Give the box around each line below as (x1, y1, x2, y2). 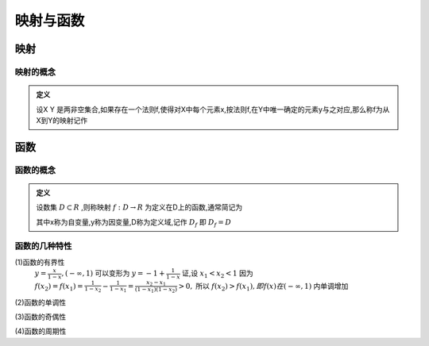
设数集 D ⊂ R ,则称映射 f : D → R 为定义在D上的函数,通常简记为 (36, 202, 242, 212)
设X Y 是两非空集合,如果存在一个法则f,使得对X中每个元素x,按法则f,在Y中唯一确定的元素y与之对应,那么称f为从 (36, 104, 390, 114)
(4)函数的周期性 (14, 326, 67, 336)
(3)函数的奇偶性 (14, 312, 67, 321)
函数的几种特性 (14, 240, 72, 252)
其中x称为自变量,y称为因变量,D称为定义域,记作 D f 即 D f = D (36, 217, 232, 229)
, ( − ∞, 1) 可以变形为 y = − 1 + (60, 268, 165, 278)
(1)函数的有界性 (14, 257, 65, 267)
